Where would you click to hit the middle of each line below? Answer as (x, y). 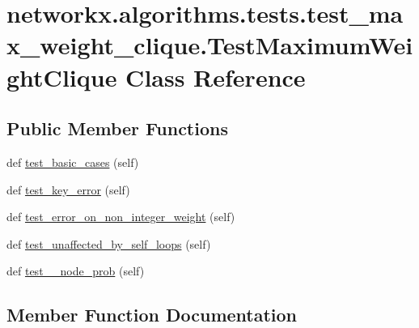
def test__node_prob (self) (76, 271)
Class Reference (216, 77)
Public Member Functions (117, 128)
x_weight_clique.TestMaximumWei (210, 45)
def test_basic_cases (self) (73, 162)
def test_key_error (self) (68, 189)
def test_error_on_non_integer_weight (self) (121, 217)
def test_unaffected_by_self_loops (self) (109, 243)
